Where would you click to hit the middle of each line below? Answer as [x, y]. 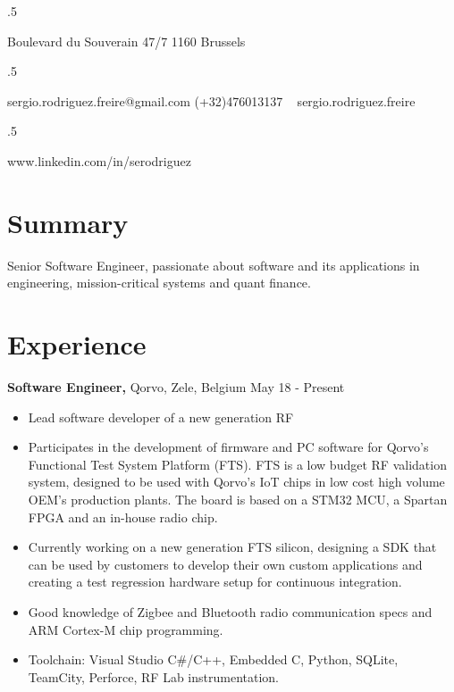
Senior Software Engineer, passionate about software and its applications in [214, 265]
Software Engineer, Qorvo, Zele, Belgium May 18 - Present [176, 387]
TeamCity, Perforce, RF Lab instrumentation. [154, 676]
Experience [77, 344]
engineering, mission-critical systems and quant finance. [159, 283]
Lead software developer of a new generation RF [161, 417]
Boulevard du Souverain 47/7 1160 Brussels [126, 41]
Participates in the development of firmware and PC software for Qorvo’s [228, 447]
